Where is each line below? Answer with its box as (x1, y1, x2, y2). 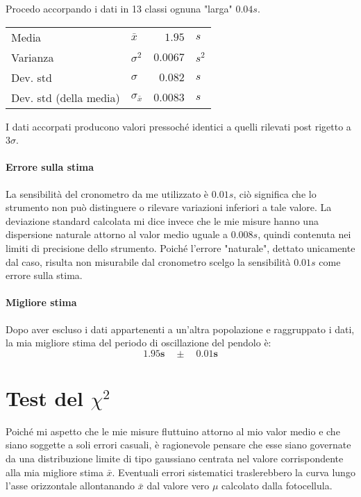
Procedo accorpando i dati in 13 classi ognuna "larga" (6, 1, 233, 15)
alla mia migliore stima (6, 464, 103, 479)
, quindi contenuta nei (258, 227, 351, 242)
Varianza (11, 49, 54, 65)
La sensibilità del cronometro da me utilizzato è (6, 186, 209, 201)
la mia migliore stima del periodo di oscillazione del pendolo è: (6, 335, 271, 350)
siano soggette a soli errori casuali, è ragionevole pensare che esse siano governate (6, 437, 351, 452)
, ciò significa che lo (233, 186, 317, 201)
